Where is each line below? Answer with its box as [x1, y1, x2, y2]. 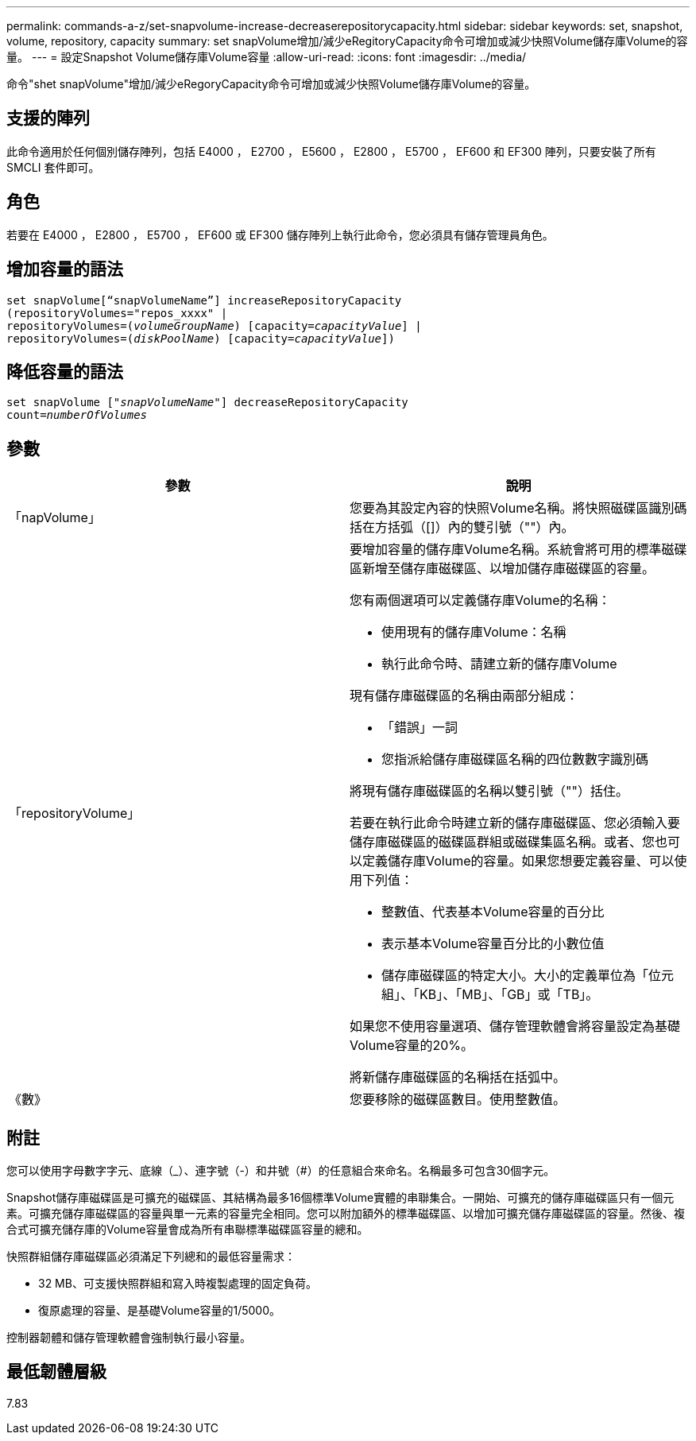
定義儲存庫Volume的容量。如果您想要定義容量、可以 [362, 853, 675, 870]
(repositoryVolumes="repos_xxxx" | [6, 306, 228, 320]
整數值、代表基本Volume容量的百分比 [381, 904, 605, 920]
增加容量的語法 [6, 259, 123, 280]
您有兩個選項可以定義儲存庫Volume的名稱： [350, 592, 611, 609]
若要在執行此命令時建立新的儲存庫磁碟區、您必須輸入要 [350, 815, 681, 831]
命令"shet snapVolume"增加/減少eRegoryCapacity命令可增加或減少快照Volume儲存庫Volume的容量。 [6, 77, 536, 91]
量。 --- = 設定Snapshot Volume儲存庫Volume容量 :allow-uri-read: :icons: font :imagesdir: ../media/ [6, 50, 527, 64]
